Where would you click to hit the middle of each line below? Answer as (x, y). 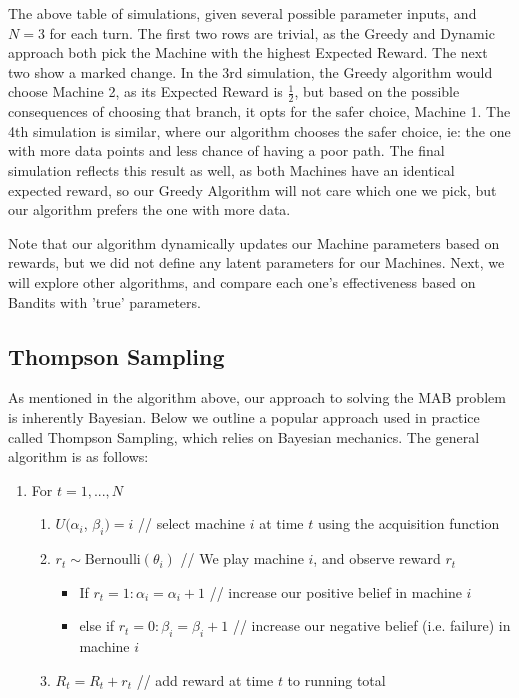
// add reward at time (205, 679)
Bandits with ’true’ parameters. (104, 301)
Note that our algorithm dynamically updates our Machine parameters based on (254, 242)
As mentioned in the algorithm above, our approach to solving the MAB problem (257, 397)
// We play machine (242, 558)
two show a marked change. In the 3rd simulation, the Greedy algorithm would (250, 71)
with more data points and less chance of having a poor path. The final (226, 150)
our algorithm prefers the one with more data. (149, 209)
